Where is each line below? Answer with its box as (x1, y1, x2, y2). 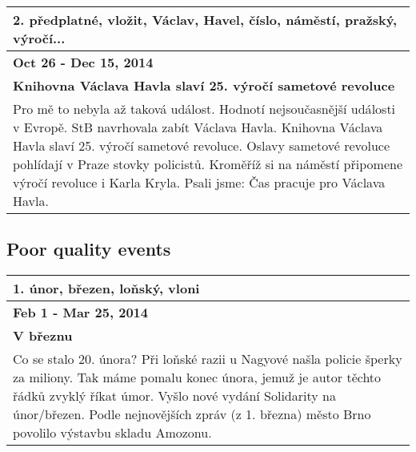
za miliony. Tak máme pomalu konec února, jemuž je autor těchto (13, 368, 382, 387)
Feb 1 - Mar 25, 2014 (13, 303, 148, 322)
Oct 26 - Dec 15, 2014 (13, 53, 154, 71)
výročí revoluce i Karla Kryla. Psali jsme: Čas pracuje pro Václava (13, 173, 386, 192)
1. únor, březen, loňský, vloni (13, 279, 200, 298)
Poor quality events (6, 236, 171, 261)
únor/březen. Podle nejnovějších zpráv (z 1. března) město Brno (13, 405, 371, 424)
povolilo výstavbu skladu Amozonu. (13, 423, 212, 442)
